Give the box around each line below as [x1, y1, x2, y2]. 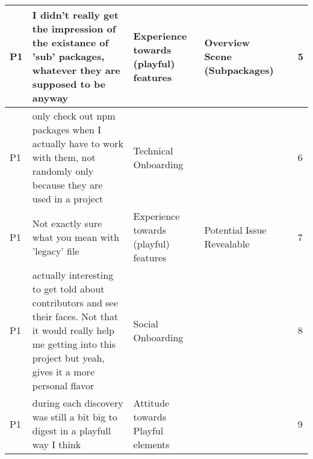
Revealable [204, 237, 250, 251]
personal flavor [32, 378, 95, 392]
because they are [32, 178, 103, 192]
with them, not [32, 150, 96, 164]
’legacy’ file [32, 243, 79, 258]
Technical [133, 143, 173, 157]
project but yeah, [32, 351, 105, 365]
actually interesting [32, 268, 114, 282]
